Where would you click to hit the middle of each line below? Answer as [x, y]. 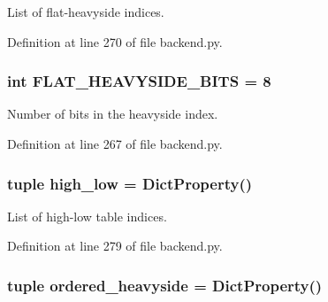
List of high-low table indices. [87, 216]
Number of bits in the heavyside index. [113, 114]
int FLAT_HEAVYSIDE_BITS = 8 [139, 81]
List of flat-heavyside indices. [86, 12]
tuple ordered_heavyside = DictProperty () [165, 285]
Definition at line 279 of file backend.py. [115, 246]
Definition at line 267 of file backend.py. [115, 143]
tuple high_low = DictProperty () [130, 183]
